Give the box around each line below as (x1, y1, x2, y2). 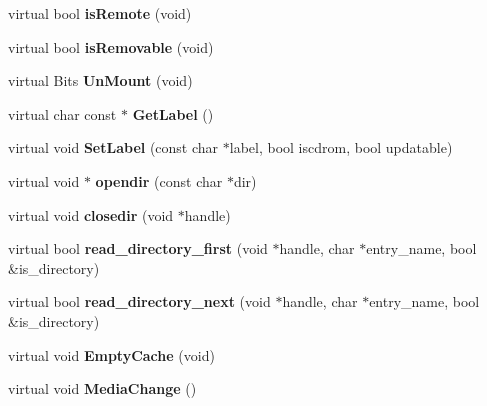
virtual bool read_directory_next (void (8, 291, 271, 312)
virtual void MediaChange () (8, 378, 197, 399)
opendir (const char (95, 170, 223, 191)
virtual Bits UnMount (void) (8, 70, 193, 91)
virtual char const (8, 103, 117, 124)
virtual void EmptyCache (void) (8, 344, 215, 365)
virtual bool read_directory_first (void (8, 238, 268, 259)
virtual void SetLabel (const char (8, 137, 219, 158)
